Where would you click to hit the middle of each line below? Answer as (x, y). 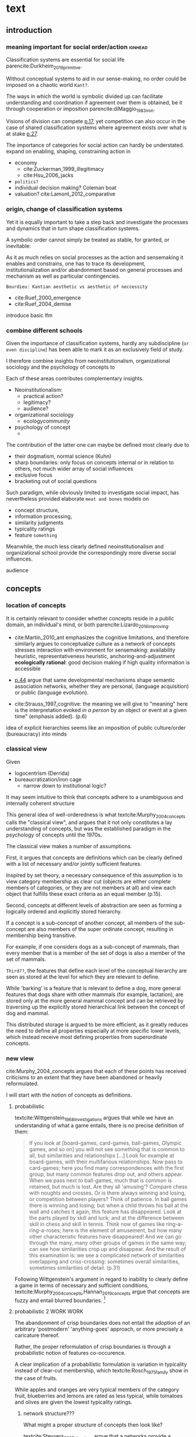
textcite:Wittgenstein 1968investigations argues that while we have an (94, 1118)
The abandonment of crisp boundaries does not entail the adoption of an (102, 1323)
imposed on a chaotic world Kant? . (48, 85)
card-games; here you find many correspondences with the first (106, 1168)
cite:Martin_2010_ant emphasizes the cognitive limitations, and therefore (102, 637)
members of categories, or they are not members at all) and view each (91, 888)
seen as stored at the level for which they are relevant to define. (83, 977)
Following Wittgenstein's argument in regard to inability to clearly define (101, 1279)
